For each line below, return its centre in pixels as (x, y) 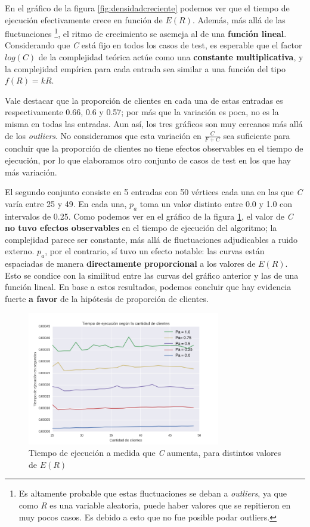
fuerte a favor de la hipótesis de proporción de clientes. (107, 298)
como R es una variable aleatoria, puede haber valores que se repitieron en (155, 505)
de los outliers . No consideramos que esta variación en (103, 135)
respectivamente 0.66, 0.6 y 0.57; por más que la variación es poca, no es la (142, 112)
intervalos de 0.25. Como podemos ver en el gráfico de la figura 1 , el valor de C (149, 216)
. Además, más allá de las (239, 19)
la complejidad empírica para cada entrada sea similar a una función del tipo (145, 68)
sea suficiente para (257, 135)
